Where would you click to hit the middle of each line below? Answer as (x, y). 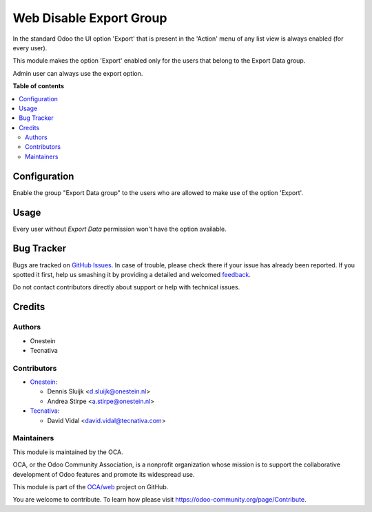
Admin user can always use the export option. (78, 73)
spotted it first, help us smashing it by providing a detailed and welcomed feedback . (132, 274)
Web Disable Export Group (90, 18)
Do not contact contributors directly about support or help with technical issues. (126, 287)
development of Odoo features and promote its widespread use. (104, 474)
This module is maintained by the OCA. (68, 452)
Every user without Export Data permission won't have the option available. (120, 229)
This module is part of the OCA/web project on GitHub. (91, 487)
